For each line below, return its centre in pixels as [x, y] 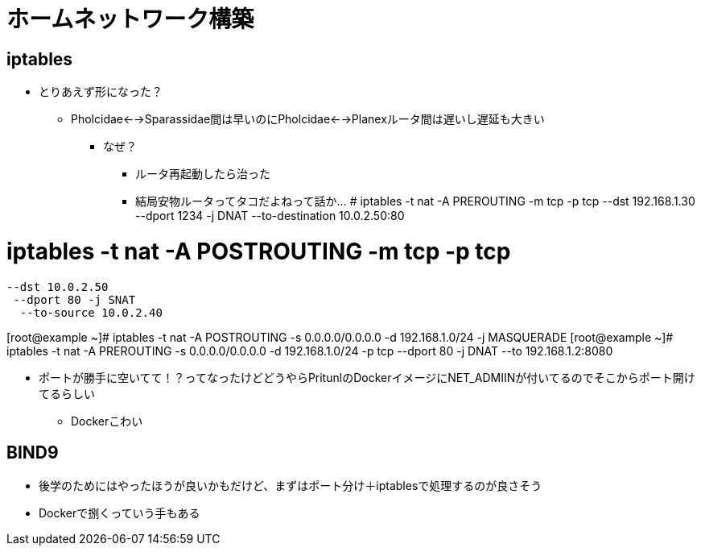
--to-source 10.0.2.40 [91, 312]
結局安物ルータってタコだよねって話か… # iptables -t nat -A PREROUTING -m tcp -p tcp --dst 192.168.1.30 [415, 201]
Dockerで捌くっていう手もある [120, 513]
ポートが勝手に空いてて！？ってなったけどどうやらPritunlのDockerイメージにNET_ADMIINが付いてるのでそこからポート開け [367, 377]
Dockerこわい [107, 421]
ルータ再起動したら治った [203, 174]
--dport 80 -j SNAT [74, 299]
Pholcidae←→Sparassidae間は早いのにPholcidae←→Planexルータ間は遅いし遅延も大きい [308, 119]
